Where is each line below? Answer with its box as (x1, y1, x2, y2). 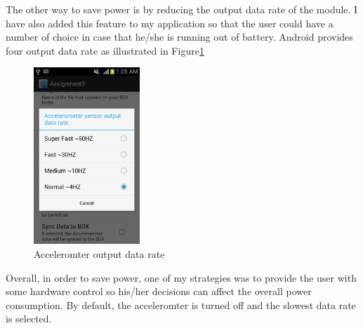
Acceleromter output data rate (34, 246, 165, 261)
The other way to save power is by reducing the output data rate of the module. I (6, 2, 358, 16)
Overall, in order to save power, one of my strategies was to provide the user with (6, 270, 357, 285)
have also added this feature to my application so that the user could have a (6, 15, 334, 30)
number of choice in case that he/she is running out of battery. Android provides (6, 29, 353, 44)
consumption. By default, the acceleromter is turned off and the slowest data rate (6, 297, 356, 312)
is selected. (6, 311, 52, 326)
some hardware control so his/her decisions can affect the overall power (6, 284, 312, 299)
